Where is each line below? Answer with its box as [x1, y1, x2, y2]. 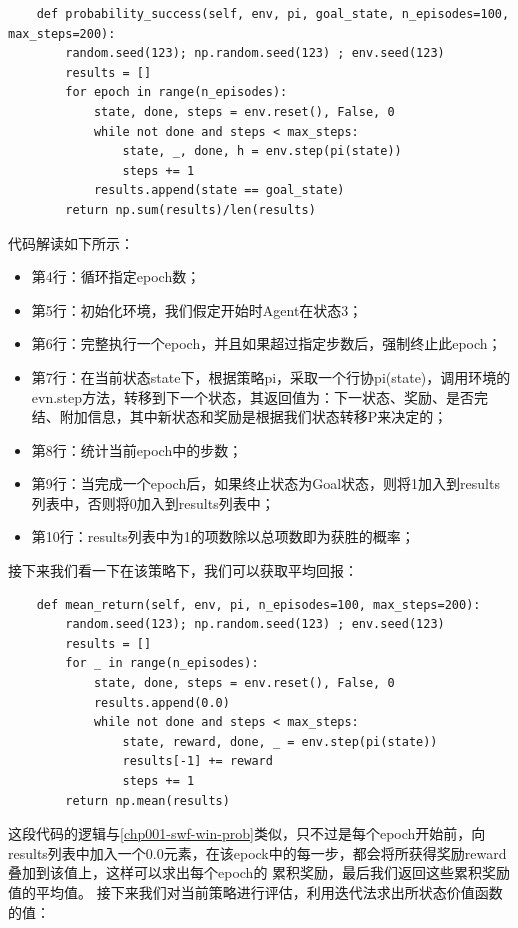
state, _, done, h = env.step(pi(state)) [122, 144, 402, 159]
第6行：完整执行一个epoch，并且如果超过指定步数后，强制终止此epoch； [31, 333, 502, 354]
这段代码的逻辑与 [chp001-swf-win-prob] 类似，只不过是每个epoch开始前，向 [8, 823, 486, 844]
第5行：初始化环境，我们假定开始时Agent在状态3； [31, 299, 363, 320]
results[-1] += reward [122, 754, 273, 769]
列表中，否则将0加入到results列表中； [31, 492, 275, 513]
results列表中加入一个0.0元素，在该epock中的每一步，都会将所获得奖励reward [8, 842, 507, 863]
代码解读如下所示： [8, 232, 134, 253]
